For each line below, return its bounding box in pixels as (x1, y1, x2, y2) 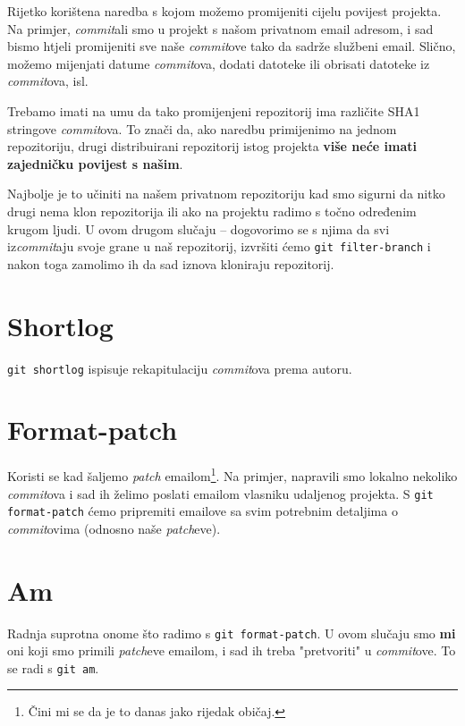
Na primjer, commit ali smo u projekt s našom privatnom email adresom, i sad (7, 19, 434, 38)
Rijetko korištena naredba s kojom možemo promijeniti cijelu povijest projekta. (7, 2, 442, 20)
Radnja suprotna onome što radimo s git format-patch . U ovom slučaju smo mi (7, 623, 456, 642)
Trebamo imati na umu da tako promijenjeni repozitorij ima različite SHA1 (7, 101, 420, 120)
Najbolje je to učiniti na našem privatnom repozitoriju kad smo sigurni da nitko (7, 184, 445, 203)
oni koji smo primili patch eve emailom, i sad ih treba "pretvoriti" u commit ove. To (7, 641, 456, 660)
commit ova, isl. (7, 72, 89, 90)
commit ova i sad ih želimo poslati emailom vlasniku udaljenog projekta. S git (7, 484, 434, 502)
